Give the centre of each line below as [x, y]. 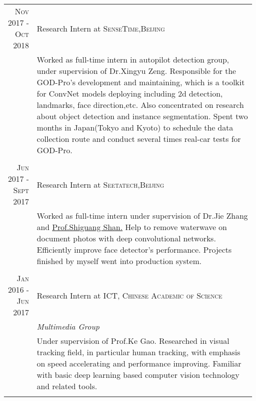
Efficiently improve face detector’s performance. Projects [134, 250]
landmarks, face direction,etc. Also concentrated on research [140, 105]
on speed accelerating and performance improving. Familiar [139, 363]
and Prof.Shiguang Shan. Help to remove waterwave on [132, 227]
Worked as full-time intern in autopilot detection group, [133, 59]
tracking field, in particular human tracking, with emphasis [139, 352]
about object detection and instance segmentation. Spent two [142, 116]
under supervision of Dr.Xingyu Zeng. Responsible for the [136, 71]
